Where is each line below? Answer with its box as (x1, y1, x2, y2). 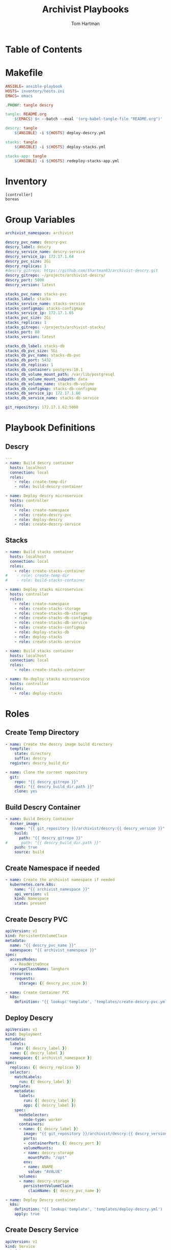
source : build (14, 850, 44, 855)
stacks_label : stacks (5, 296, 51, 301)
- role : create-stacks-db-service (14, 620, 88, 626)
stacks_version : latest (5, 334, 56, 340)
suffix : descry (14, 756, 47, 761)
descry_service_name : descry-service (5, 249, 85, 254)
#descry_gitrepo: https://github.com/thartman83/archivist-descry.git (5, 268, 158, 273)
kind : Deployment (5, 1031, 42, 1037)
